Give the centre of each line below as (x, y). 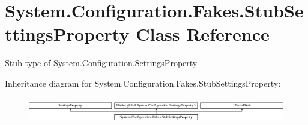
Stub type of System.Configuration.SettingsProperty (101, 63)
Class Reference (203, 34)
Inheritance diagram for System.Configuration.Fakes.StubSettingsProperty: (143, 83)
